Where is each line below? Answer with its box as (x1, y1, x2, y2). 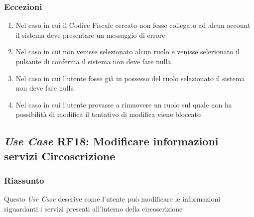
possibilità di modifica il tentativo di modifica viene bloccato (15, 109, 201, 119)
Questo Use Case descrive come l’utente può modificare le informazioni (4, 194, 221, 204)
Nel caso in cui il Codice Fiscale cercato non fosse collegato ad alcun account (15, 20, 251, 30)
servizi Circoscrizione (4, 148, 116, 163)
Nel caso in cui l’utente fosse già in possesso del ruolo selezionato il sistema (15, 73, 245, 83)
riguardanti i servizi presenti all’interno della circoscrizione (4, 203, 183, 214)
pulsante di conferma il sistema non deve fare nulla (15, 56, 171, 66)
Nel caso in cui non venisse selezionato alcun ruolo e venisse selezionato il (15, 46, 240, 57)
